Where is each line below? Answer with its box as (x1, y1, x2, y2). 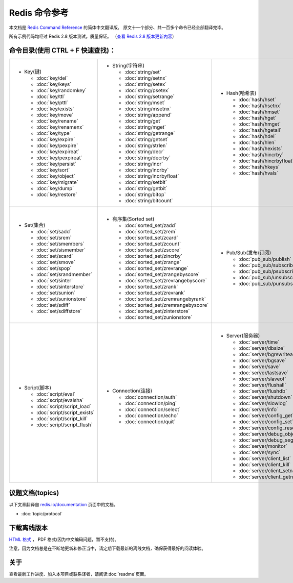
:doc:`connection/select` (125, 406, 181, 413)
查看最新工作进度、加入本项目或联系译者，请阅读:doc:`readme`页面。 (9, 571, 149, 577)
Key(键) (24, 68, 42, 75)
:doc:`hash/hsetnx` (238, 102, 282, 109)
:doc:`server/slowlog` (238, 400, 288, 407)
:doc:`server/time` (238, 339, 280, 345)
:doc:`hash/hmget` (238, 121, 281, 127)
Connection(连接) (112, 387, 152, 394)
